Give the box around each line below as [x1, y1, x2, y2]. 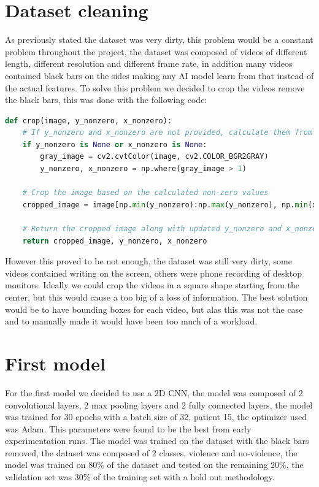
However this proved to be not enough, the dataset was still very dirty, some [5, 255, 292, 267]
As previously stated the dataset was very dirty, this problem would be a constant [5, 33, 313, 46]
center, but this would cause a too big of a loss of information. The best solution [5, 291, 308, 303]
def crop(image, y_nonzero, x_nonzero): [5, 116, 172, 125]
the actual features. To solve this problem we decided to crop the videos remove [5, 81, 305, 94]
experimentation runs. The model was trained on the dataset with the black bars [5, 434, 309, 447]
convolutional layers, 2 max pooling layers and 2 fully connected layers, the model [5, 398, 313, 411]
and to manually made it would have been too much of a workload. [5, 315, 258, 328]
